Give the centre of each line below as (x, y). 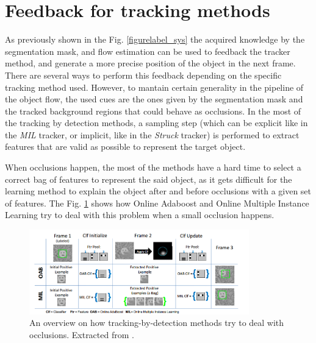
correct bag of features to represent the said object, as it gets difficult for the (149, 179)
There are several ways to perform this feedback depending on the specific (143, 75)
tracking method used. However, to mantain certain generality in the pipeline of (154, 87)
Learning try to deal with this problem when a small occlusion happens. (140, 215)
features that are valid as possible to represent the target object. (125, 147)
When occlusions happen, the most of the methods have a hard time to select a (153, 167)
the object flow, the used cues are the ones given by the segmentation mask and (154, 99)
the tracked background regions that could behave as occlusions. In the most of (153, 111)
